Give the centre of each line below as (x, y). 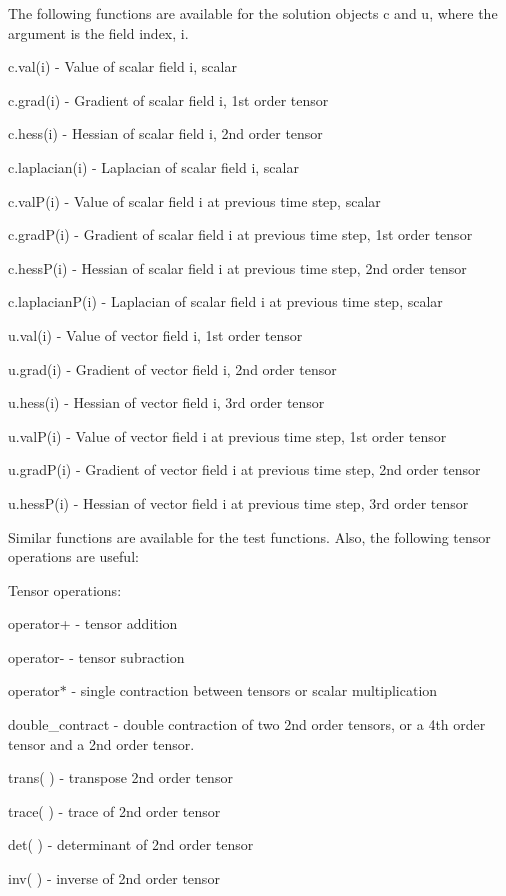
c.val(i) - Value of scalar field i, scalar (122, 66)
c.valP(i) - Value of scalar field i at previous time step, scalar (194, 200)
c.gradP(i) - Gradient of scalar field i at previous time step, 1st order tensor (240, 234)
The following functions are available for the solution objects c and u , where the (253, 13)
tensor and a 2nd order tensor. (101, 743)
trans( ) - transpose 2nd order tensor (120, 777)
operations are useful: (73, 556)
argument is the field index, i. (98, 32)
